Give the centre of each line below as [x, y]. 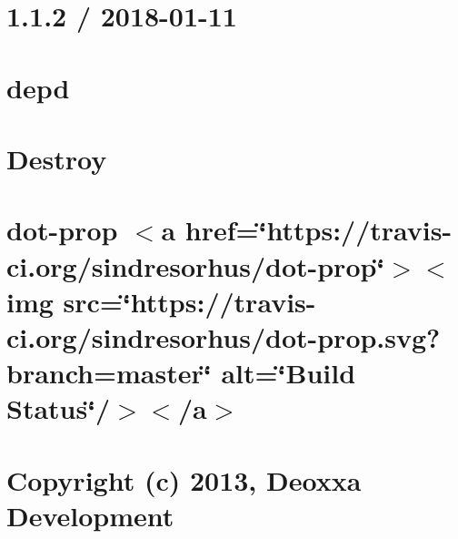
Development [90, 515]
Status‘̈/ [59, 408]
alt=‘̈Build [289, 373]
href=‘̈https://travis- [319, 230]
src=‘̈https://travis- [189, 301]
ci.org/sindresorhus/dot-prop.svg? [224, 336]
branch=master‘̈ [109, 373]
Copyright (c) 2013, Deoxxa [184, 479]
